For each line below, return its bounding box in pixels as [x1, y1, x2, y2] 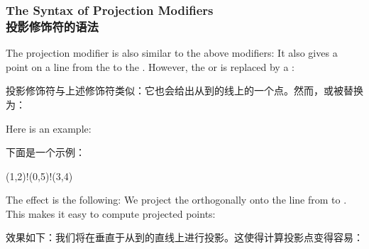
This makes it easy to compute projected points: [6, 206, 216, 221]
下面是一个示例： [6, 145, 85, 160]
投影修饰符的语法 [6, 17, 99, 35]
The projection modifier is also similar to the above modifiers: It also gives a [6, 45, 338, 60]
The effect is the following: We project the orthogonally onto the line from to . [6, 192, 347, 207]
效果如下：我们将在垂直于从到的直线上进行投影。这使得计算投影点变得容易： [6, 230, 363, 245]
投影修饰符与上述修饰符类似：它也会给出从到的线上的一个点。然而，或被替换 [6, 83, 363, 98]
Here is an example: [6, 121, 92, 135]
